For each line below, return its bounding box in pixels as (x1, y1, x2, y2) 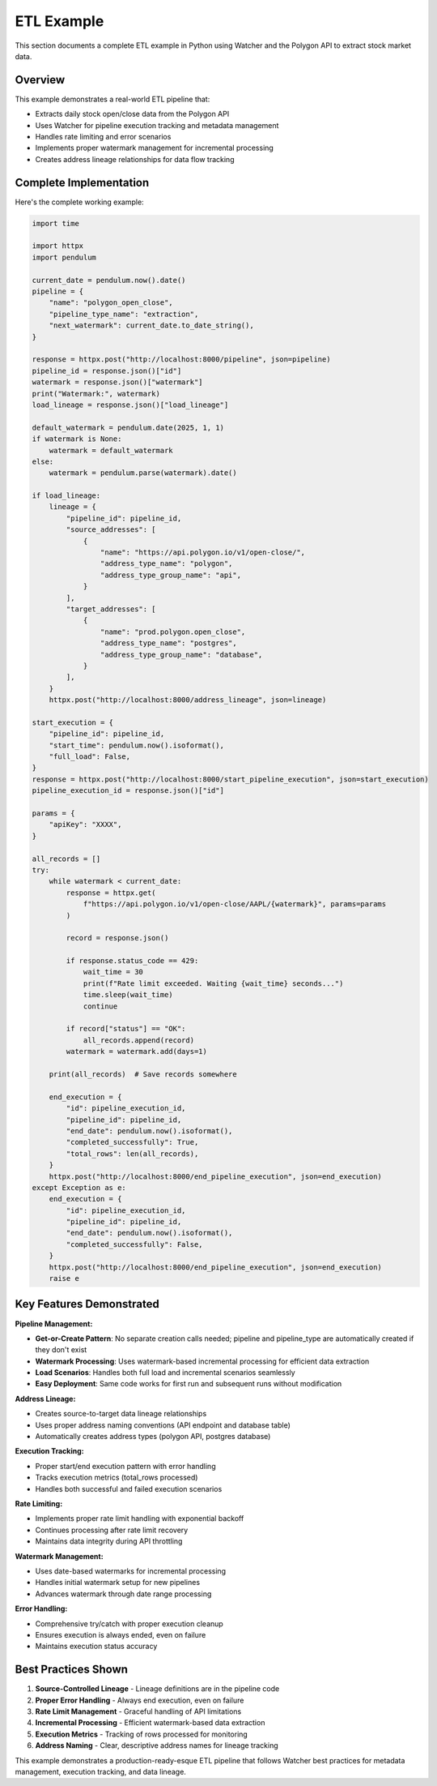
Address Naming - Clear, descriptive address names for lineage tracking (35, 1741, 278, 1750)
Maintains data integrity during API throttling (35, 1536, 183, 1546)
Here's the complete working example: (15, 197, 145, 207)
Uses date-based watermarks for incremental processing (35, 1565, 227, 1576)
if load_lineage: (32, 491, 101, 500)
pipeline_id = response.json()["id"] (32, 366, 182, 375)
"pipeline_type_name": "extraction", (49, 309, 199, 319)
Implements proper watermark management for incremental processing (35, 143, 274, 153)
